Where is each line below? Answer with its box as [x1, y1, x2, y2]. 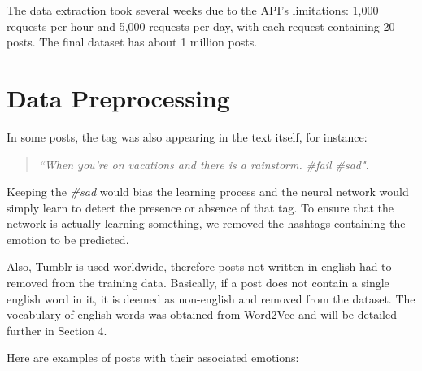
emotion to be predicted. [7, 230, 129, 247]
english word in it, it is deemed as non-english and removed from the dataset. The [7, 290, 415, 307]
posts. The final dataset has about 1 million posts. [7, 33, 258, 50]
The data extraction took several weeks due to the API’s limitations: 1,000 [7, 2, 379, 18]
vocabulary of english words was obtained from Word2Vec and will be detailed [7, 306, 397, 323]
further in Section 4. [7, 321, 107, 338]
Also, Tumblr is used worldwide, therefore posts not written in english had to [7, 258, 392, 275]
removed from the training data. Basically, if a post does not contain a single [7, 274, 389, 291]
